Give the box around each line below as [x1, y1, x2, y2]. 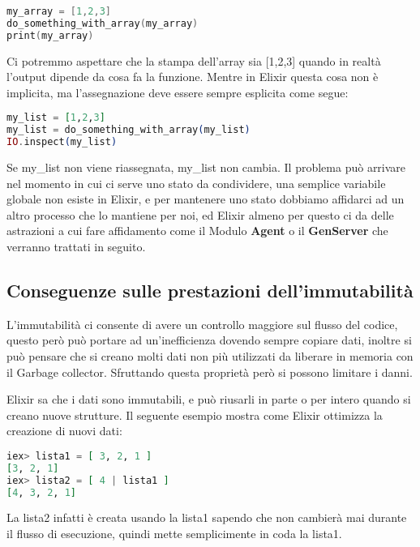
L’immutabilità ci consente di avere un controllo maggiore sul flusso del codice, [6, 315, 398, 332]
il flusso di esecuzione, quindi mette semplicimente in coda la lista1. [6, 525, 342, 542]
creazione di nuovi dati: [6, 422, 122, 439]
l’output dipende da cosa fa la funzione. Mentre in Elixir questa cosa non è [6, 68, 379, 85]
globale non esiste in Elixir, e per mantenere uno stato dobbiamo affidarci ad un [6, 190, 405, 207]
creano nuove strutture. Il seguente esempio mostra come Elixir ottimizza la [6, 406, 383, 423]
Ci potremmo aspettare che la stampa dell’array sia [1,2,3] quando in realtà [6, 52, 381, 69]
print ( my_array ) [6, 29, 94, 41]
